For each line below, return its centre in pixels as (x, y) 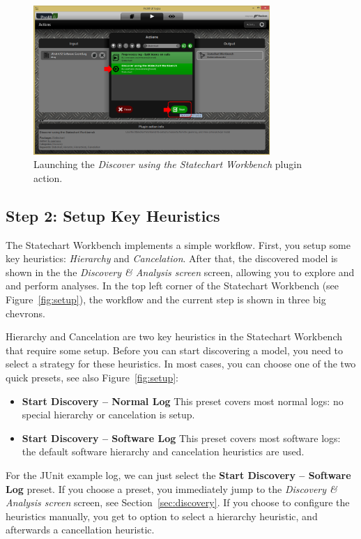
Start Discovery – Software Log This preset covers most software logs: (181, 438)
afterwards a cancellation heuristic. (80, 530)
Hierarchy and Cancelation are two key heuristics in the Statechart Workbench (174, 336)
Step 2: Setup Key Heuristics (113, 215)
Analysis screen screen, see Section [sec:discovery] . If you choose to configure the (178, 502)
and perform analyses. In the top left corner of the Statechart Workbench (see (172, 286)
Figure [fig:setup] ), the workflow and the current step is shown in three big (166, 299)
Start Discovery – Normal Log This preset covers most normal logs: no (183, 401)
